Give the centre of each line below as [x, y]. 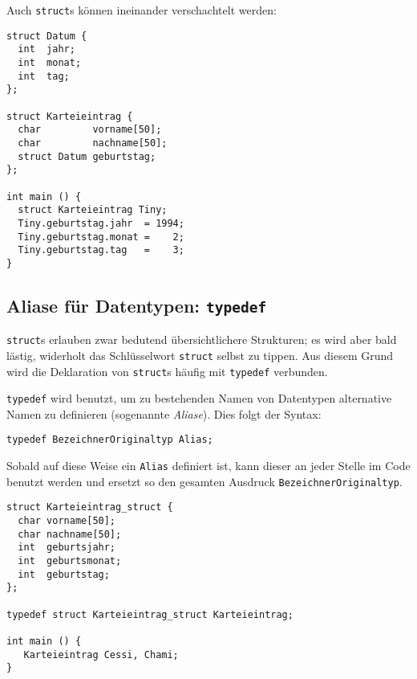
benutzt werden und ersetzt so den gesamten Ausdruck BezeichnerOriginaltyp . [204, 481]
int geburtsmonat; [70, 561]
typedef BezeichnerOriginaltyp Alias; [110, 440]
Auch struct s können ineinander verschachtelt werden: [142, 10]
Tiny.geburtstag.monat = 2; [101, 237]
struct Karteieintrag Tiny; [93, 210]
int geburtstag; [64, 574]
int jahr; [47, 49]
